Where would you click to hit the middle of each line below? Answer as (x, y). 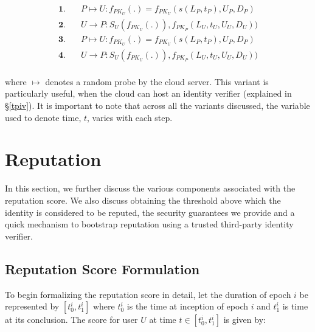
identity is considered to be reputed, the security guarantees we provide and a (150, 212)
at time (163, 320)
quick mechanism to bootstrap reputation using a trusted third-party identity (149, 224)
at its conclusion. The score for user (71, 320)
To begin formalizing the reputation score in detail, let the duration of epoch (148, 294)
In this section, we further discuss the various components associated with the (150, 188)
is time (295, 306)
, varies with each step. (130, 117)
